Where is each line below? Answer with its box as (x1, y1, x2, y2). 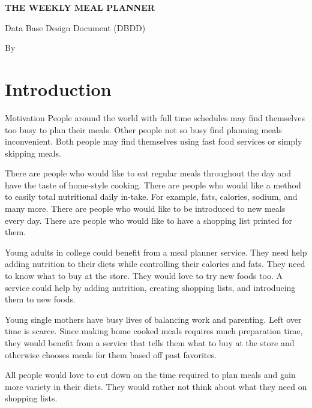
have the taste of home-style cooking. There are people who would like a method (5, 178, 301, 191)
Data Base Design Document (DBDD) (5, 21, 146, 34)
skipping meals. (5, 146, 61, 159)
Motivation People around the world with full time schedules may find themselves (5, 111, 305, 124)
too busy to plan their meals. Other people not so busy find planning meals (5, 123, 282, 136)
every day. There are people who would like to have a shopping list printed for (5, 214, 293, 226)
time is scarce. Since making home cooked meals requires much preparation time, (5, 325, 303, 337)
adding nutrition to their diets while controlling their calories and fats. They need (5, 257, 305, 270)
